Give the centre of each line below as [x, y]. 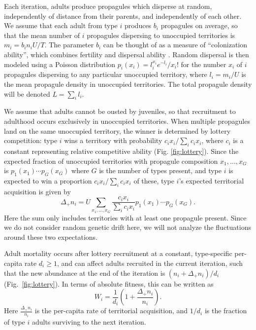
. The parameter [69, 45]
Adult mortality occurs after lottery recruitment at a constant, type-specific [118, 253]
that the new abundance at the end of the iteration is [85, 273]
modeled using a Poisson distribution [60, 64]
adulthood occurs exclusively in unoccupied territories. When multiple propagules [127, 121]
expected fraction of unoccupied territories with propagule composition [111, 161]
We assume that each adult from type [61, 25]
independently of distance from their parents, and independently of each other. [123, 16]
